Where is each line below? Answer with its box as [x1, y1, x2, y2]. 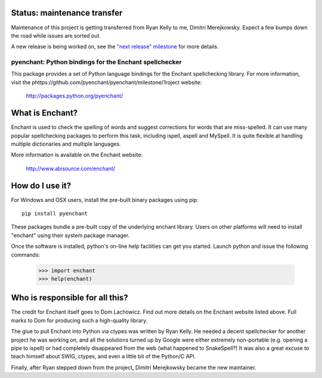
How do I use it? [11, 180, 72, 190]
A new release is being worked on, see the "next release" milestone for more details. [11, 43, 219, 50]
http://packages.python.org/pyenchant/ [26, 93, 123, 100]
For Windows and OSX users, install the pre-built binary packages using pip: [11, 196, 199, 203]
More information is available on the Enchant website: [11, 151, 143, 158]
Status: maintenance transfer [11, 8, 123, 18]
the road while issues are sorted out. [11, 32, 101, 39]
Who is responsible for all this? [11, 293, 128, 303]
